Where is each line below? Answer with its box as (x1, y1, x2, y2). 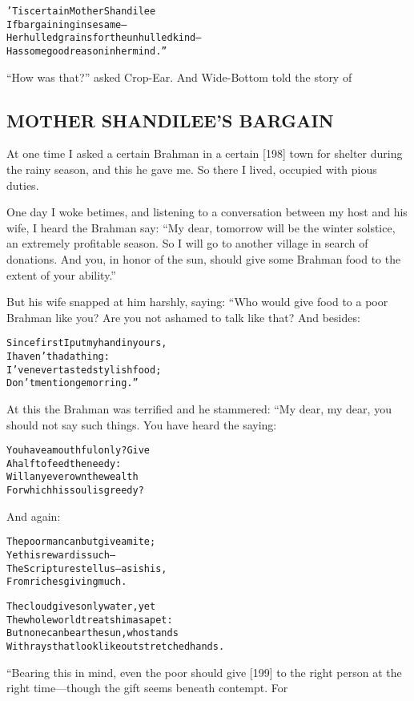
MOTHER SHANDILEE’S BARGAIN (6, 107, 334, 132)
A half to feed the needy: (6, 457, 122, 469)
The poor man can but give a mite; (6, 536, 156, 548)
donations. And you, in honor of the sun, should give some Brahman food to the (6, 250, 401, 267)
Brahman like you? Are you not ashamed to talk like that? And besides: (6, 308, 360, 325)
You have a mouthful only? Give (6, 445, 151, 457)
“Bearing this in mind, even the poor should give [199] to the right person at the (6, 663, 402, 680)
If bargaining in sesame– (6, 18, 127, 30)
